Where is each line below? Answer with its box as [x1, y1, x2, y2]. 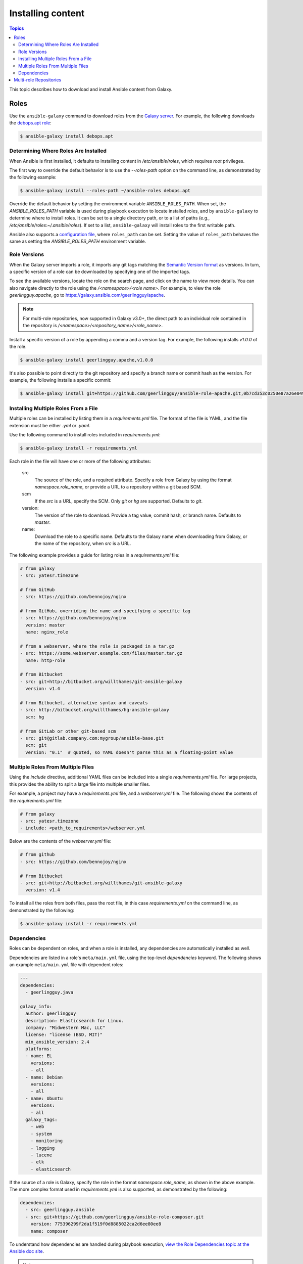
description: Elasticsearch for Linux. [25, 1018, 124, 1023]
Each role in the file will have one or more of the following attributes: [9, 458, 151, 464]
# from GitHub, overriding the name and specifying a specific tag [20, 608, 191, 614]
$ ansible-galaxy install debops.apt [20, 133, 114, 139]
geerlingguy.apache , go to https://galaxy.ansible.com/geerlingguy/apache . [9, 292, 165, 298]
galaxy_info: [20, 1004, 53, 1009]
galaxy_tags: [25, 1116, 58, 1122]
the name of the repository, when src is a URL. [34, 540, 131, 547]
